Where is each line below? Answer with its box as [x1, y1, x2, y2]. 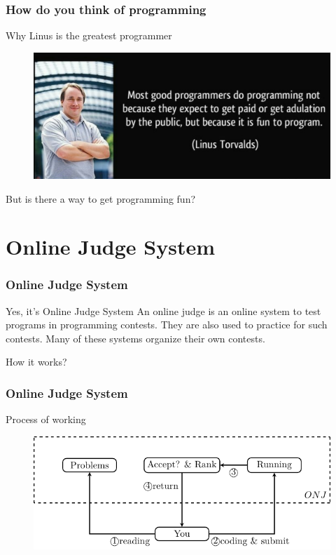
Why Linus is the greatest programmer [6, 28, 172, 43]
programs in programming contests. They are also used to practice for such [6, 317, 328, 332]
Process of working [6, 412, 86, 427]
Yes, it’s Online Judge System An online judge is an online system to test [6, 303, 321, 318]
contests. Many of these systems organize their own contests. [6, 330, 265, 345]
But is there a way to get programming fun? [6, 191, 196, 206]
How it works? [6, 354, 67, 369]
